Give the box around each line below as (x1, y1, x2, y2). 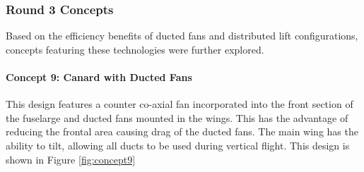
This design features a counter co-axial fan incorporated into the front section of (6, 97, 353, 111)
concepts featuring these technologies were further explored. (6, 42, 264, 56)
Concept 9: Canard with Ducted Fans (6, 70, 192, 84)
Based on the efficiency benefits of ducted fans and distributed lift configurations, (6, 28, 358, 43)
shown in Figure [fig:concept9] (6, 152, 136, 166)
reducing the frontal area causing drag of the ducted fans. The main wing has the (6, 124, 358, 139)
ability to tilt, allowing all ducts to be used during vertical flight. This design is (6, 137, 350, 152)
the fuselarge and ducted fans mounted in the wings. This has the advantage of (6, 110, 348, 125)
